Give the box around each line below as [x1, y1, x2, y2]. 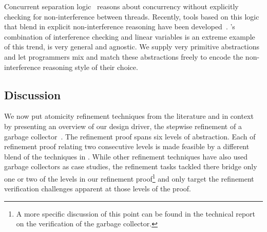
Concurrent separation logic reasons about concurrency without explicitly [4, 1, 239, 11]
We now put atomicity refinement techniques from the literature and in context [4, 111, 254, 121]
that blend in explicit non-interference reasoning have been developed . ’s [4, 21, 235, 32]
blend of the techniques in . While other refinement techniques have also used [4, 151, 248, 162]
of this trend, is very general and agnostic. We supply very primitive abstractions [4, 41, 259, 52]
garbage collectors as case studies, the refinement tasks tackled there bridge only [4, 161, 257, 172]
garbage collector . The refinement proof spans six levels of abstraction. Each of [4, 131, 256, 141]
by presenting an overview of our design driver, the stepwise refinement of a [4, 120, 242, 131]
